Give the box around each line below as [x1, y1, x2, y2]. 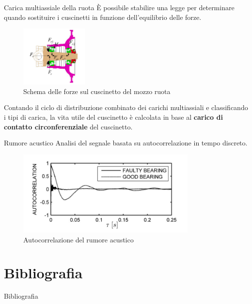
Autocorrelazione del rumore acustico [23, 234, 134, 244]
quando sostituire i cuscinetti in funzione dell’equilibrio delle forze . [4, 12, 202, 22]
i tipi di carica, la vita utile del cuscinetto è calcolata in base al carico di [4, 112, 223, 122]
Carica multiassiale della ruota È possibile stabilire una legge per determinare [4, 2, 235, 12]
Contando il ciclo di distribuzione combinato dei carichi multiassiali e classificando [4, 102, 248, 112]
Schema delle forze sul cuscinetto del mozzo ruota [23, 86, 171, 96]
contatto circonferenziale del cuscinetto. [4, 121, 133, 131]
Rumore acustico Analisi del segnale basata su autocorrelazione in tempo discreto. [4, 138, 248, 148]
